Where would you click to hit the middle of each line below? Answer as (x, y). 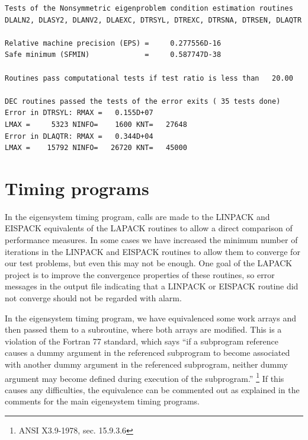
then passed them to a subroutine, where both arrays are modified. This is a (143, 329)
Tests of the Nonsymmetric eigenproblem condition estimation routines (149, 8)
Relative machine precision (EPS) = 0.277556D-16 (113, 43)
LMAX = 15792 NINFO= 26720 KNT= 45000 (96, 148)
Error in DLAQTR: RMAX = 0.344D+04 (79, 136)
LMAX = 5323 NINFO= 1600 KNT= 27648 (96, 124)
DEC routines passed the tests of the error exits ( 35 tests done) (143, 101)
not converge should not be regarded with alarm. (93, 298)
